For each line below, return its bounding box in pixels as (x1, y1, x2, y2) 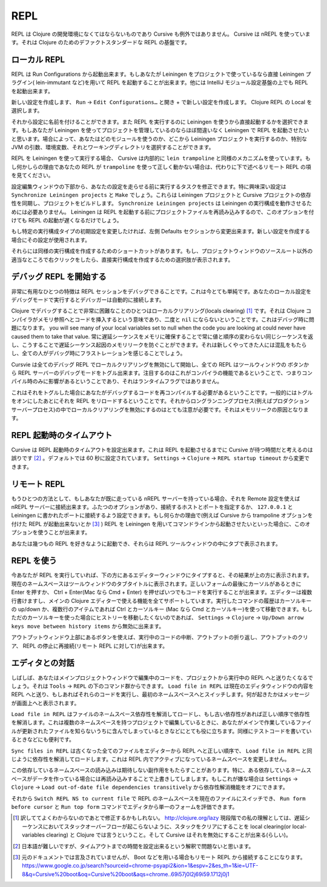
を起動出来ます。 (11, 87, 54, 95)
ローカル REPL (11, 55, 65, 65)
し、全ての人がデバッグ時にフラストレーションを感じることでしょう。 (11, 350, 186, 357)
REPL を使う (11, 556, 58, 566)
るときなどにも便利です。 (11, 736, 75, 743)
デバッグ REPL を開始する (11, 271, 107, 282)
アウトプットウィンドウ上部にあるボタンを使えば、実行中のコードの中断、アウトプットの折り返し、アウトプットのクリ (11, 634, 308, 641)
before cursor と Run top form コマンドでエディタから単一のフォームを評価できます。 (11, 803, 238, 810)
